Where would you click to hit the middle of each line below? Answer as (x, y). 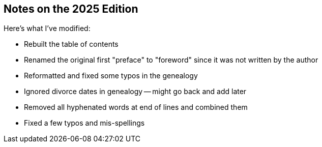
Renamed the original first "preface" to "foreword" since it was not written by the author (171, 60)
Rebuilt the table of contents (71, 44)
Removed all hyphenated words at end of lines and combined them (136, 107)
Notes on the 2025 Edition (71, 9)
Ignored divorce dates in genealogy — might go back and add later (135, 92)
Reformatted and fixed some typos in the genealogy (111, 76)
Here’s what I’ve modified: (47, 28)
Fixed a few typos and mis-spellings (84, 123)
